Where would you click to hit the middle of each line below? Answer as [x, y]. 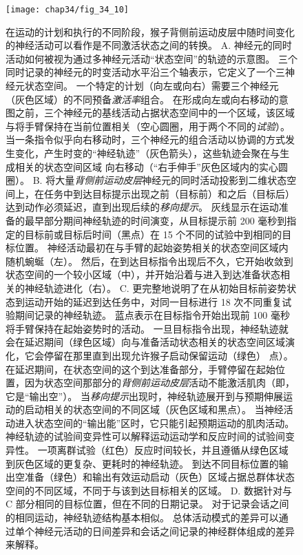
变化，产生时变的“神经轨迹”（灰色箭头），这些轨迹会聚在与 [147, 153]
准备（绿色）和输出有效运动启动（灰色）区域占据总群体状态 [159, 477]
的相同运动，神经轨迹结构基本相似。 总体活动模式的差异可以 [142, 517]
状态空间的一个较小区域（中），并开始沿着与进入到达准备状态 [143, 274]
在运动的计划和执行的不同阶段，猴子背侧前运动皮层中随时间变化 [150, 31]
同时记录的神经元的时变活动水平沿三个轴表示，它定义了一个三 [145, 72]
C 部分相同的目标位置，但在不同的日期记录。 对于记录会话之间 [147, 504]
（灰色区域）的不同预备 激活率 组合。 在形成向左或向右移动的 [142, 99]
